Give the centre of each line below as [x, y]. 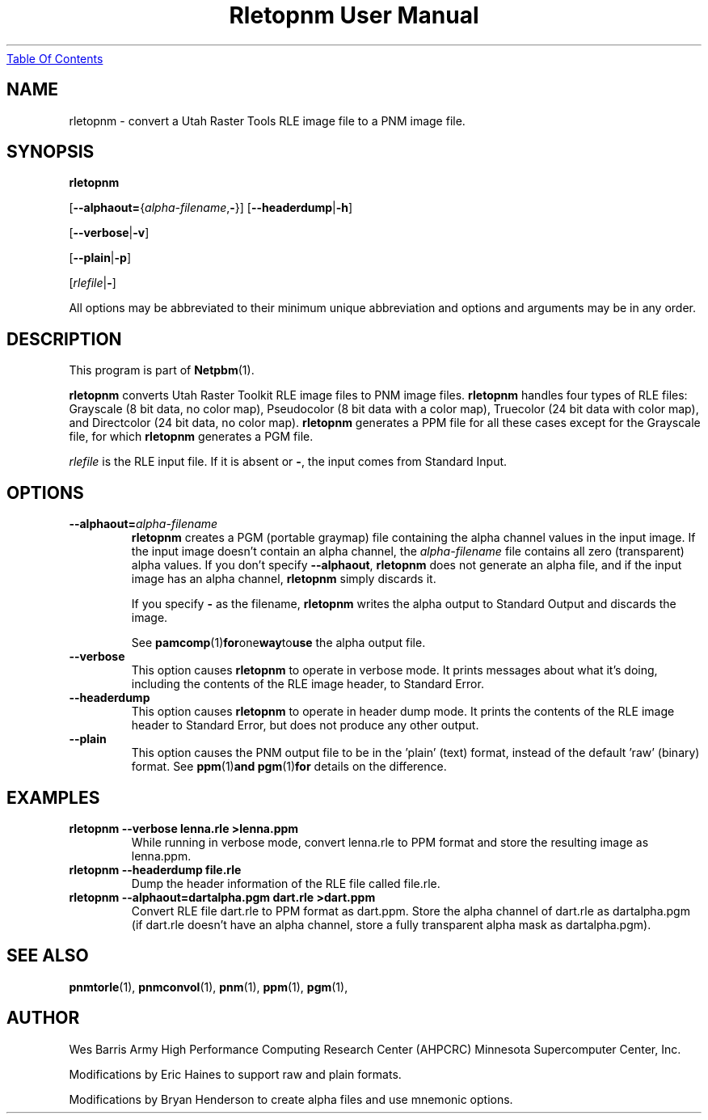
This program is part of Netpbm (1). [162, 370]
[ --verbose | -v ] [109, 233]
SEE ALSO [48, 956]
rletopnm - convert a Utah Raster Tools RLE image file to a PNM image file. [267, 120]
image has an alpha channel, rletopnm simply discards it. [284, 579]
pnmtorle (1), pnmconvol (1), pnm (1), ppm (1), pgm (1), [209, 987]
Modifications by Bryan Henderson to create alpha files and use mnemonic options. [291, 1099]
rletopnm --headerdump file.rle [155, 869]
